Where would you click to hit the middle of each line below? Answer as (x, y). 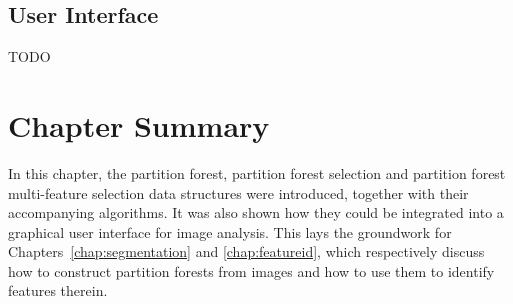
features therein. (58, 290)
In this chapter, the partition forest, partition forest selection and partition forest (257, 172)
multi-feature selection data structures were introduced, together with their (238, 192)
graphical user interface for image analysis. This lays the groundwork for (230, 231)
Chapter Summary (139, 124)
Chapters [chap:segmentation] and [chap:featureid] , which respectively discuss (246, 251)
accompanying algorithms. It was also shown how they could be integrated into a (256, 212)
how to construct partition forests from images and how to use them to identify (251, 270)
